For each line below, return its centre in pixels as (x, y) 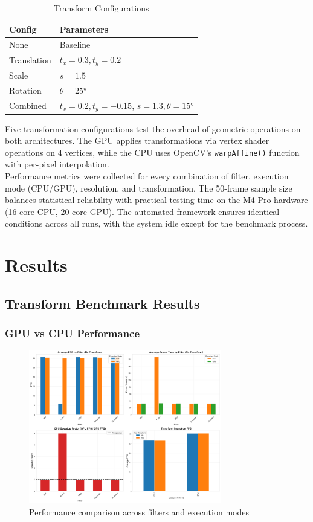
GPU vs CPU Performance (73, 333)
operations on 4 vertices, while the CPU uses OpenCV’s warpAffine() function (152, 152)
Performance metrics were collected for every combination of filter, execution (147, 176)
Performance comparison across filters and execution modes (139, 511)
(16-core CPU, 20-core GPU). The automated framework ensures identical (142, 211)
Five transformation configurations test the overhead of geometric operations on (153, 128)
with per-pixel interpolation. (57, 164)
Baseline (75, 44)
